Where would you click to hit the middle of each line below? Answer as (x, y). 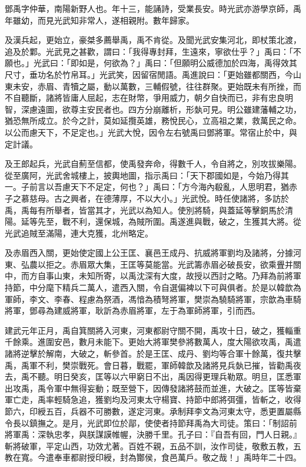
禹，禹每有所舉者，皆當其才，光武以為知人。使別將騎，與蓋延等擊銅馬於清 (149, 210)
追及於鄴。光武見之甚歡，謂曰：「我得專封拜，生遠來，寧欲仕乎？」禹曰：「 (149, 51)
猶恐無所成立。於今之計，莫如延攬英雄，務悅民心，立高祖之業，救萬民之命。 (153, 121)
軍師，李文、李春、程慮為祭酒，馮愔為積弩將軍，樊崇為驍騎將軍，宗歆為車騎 (153, 299)
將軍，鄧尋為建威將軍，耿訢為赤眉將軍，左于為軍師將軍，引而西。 (132, 310)
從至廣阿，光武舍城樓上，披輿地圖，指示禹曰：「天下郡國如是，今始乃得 (143, 175)
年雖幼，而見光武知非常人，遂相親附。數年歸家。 (99, 20)
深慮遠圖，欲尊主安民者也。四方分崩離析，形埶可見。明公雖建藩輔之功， (161, 109)
